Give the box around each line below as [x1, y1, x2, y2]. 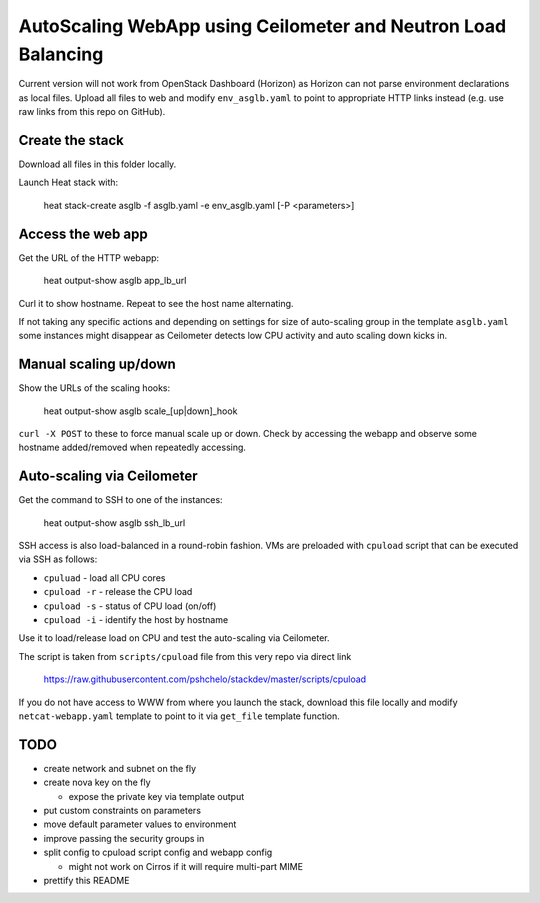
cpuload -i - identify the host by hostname [43, 614, 229, 625]
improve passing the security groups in [43, 832, 205, 844]
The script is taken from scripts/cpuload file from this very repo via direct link [18, 650, 352, 662]
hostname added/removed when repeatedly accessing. [18, 441, 247, 454]
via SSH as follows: [18, 553, 98, 565]
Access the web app [18, 225, 149, 242]
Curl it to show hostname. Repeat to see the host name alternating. [18, 297, 294, 309]
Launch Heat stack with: [18, 176, 119, 189]
